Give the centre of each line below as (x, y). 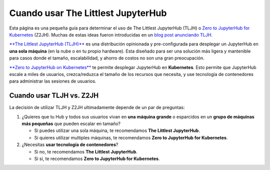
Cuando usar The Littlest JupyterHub (88, 13)
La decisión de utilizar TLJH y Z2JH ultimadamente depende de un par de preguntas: (97, 107)
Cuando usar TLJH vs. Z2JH (54, 96)
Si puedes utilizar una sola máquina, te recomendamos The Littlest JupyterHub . (117, 130)
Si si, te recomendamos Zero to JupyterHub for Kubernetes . (97, 158)
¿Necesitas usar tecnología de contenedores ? (70, 144)
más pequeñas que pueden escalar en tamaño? (71, 123)
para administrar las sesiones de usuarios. (53, 81)
